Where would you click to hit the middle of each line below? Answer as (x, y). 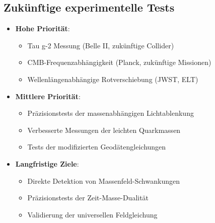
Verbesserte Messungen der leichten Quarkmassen (104, 130)
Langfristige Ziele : (47, 163)
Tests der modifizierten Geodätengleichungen (97, 147)
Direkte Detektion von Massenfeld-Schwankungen (103, 180)
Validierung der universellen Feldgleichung (92, 214)
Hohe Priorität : (43, 28)
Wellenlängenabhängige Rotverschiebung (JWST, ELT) (113, 79)
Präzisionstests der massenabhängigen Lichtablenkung (111, 113)
